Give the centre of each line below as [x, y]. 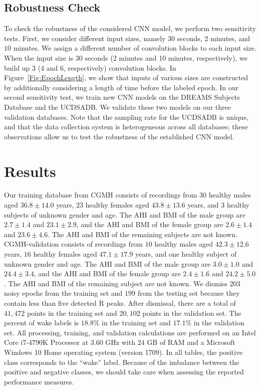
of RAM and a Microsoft [197, 342]
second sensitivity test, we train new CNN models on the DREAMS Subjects [122, 97]
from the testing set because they [189, 293]
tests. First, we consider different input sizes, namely [85, 38]
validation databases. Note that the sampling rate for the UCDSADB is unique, [126, 117]
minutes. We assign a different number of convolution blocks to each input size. [135, 48]
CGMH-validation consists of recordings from [74, 244]
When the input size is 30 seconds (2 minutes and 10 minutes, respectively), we [126, 57]
